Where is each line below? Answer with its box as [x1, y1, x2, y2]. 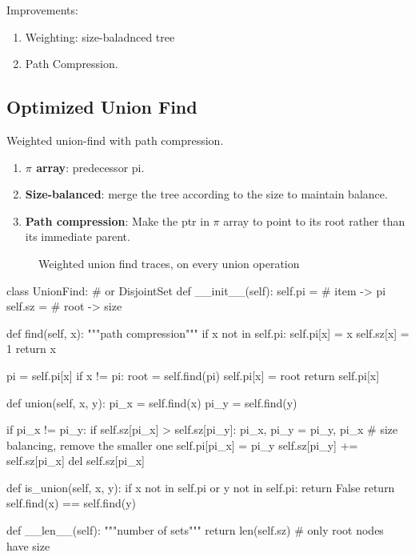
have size [6, 537, 50, 554]
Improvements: [6, 2, 78, 18]
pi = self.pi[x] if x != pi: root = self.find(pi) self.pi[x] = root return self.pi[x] [6, 367, 380, 383]
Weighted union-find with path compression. [6, 131, 224, 148]
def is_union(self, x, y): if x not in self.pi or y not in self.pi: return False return [6, 479, 395, 495]
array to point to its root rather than [223, 212, 405, 229]
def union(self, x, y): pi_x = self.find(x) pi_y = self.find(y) [6, 394, 297, 411]
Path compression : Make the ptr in [25, 212, 209, 229]
